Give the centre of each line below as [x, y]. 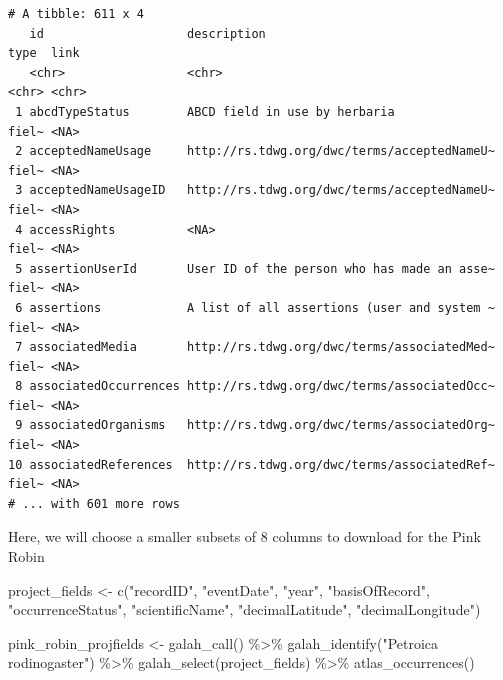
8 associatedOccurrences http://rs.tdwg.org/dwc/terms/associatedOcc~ [255, 386]
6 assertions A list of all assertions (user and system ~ [255, 307]
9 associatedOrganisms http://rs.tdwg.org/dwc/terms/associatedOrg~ [255, 425]
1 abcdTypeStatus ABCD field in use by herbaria [205, 111]
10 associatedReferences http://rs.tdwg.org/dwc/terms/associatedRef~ [251, 464]
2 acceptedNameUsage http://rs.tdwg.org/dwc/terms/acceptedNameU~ [255, 151]
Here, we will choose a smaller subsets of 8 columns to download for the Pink [244, 536]
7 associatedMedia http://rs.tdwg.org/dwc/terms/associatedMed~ [255, 347]
